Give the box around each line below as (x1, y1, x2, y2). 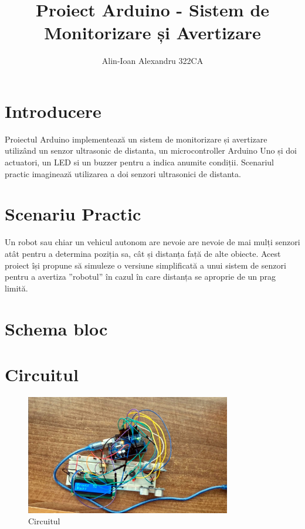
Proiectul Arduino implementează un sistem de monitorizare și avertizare (5, 133, 267, 145)
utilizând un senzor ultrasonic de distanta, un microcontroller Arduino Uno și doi (5, 144, 297, 157)
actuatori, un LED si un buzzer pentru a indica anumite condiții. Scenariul (5, 156, 274, 168)
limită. (5, 282, 28, 294)
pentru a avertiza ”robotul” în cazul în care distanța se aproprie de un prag (5, 270, 276, 283)
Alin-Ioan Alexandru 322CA (101, 55, 204, 67)
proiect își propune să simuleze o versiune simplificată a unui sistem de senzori (5, 259, 286, 271)
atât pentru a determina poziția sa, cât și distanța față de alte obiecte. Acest (5, 247, 281, 259)
